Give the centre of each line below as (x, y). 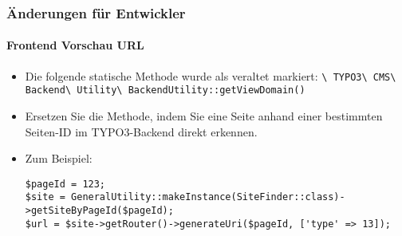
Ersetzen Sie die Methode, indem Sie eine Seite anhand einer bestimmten (204, 115)
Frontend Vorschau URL (75, 45)
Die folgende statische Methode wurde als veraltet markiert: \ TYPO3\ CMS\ (211, 75)
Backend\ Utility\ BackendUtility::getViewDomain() (165, 90)
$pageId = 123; (65, 184)
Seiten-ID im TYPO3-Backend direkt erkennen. (141, 131)
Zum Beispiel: (59, 158)
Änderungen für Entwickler (96, 12)
